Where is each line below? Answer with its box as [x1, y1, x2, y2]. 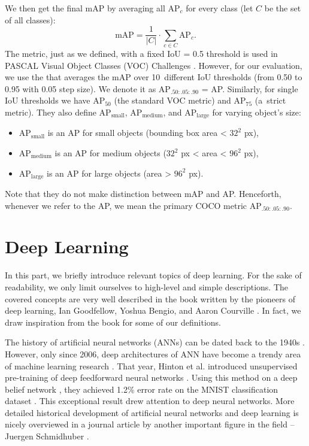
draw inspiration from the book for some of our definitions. [5, 315, 221, 328]
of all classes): [5, 13, 56, 26]
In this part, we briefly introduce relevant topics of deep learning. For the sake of [5, 269, 302, 281]
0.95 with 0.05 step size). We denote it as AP [5, 82, 171, 95]
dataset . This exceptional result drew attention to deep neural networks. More [5, 395, 295, 407]
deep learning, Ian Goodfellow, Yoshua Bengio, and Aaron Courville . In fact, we [5, 304, 301, 317]
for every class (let [186, 2, 253, 14]
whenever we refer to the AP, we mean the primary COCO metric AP [5, 199, 262, 211]
